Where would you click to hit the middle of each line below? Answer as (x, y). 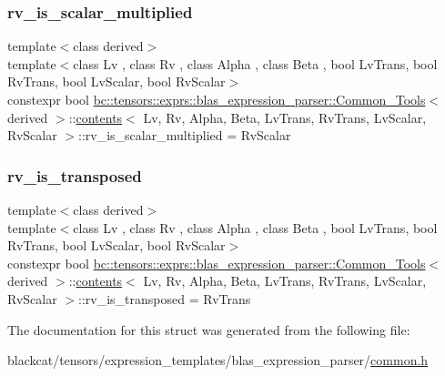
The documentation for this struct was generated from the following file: (209, 329)
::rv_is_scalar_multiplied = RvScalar (185, 135)
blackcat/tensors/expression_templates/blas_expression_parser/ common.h (218, 360)
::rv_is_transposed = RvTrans (165, 298)
